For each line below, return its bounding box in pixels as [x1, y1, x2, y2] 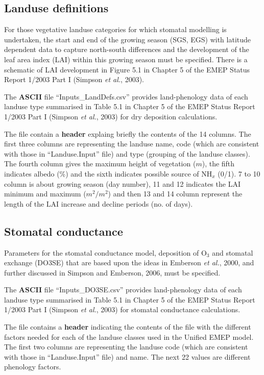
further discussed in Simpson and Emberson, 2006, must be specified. [4, 267, 221, 278]
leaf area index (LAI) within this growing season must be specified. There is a [4, 54, 248, 64]
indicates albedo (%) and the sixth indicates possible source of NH [4, 168, 212, 179]
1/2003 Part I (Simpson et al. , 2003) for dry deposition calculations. [4, 111, 218, 121]
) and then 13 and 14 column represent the [108, 188, 243, 199]
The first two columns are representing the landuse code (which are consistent [4, 341, 248, 352]
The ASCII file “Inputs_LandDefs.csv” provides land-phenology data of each [4, 91, 248, 102]
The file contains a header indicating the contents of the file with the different [4, 321, 251, 332]
